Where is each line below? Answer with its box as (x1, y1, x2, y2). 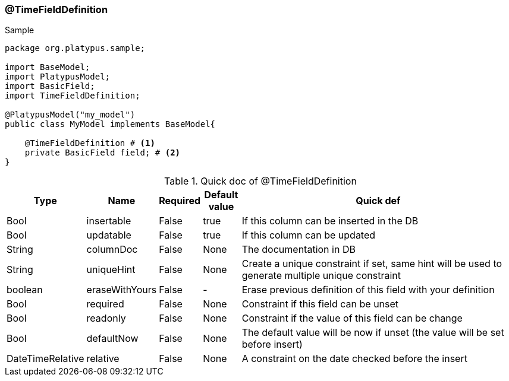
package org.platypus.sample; (5, 43, 146, 53)
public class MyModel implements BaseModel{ (5, 119, 216, 129)
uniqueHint (86, 263, 136, 276)
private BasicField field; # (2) (24, 148, 181, 158)
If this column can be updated (241, 229, 376, 242)
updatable (86, 229, 131, 242)
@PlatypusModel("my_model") (5, 110, 136, 120)
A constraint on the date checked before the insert (241, 353, 467, 365)
